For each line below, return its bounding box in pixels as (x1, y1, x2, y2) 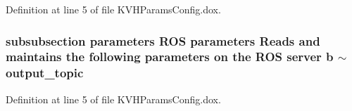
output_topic (6, 64, 84, 81)
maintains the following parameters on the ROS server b (6, 48, 334, 65)
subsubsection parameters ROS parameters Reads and (6, 32, 320, 49)
